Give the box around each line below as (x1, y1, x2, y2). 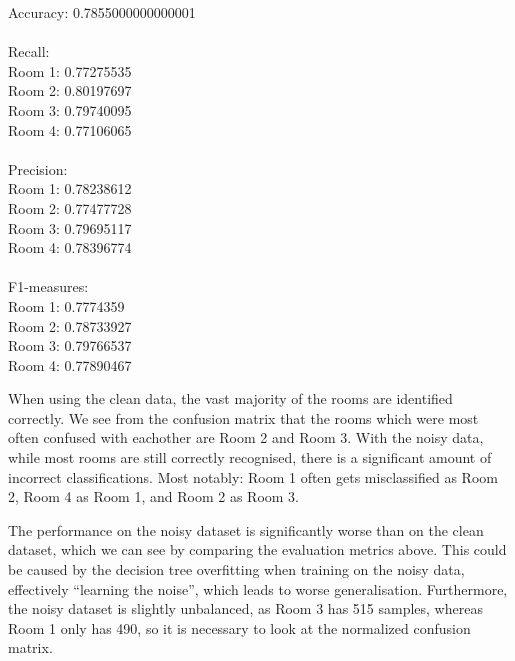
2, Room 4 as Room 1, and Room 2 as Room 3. (8, 486, 299, 507)
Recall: (8, 41, 50, 62)
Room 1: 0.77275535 (8, 60, 132, 81)
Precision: (8, 158, 68, 179)
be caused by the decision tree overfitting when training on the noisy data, (8, 559, 465, 580)
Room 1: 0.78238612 (8, 178, 132, 199)
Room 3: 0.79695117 (8, 217, 132, 238)
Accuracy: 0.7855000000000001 (8, 2, 196, 22)
